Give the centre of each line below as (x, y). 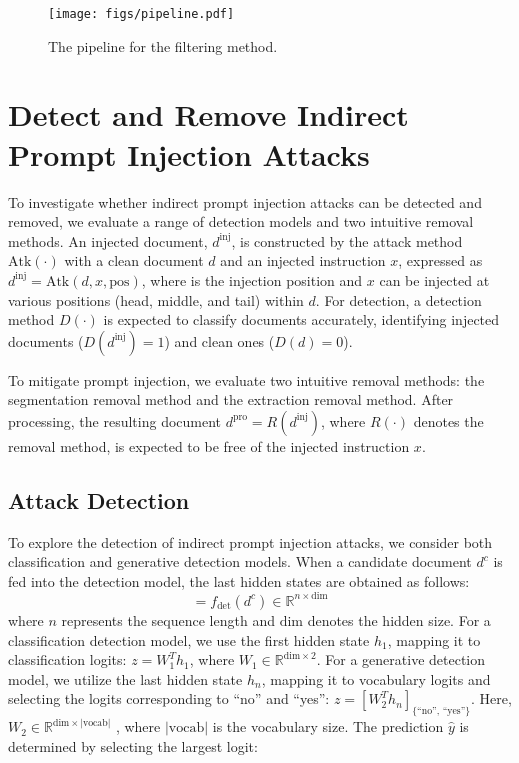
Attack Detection (99, 499)
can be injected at (434, 279)
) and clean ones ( (219, 340)
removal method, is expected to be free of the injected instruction (209, 445)
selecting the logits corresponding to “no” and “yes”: (169, 698)
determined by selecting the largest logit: (133, 745)
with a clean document (134, 260)
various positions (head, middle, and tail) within (156, 299)
